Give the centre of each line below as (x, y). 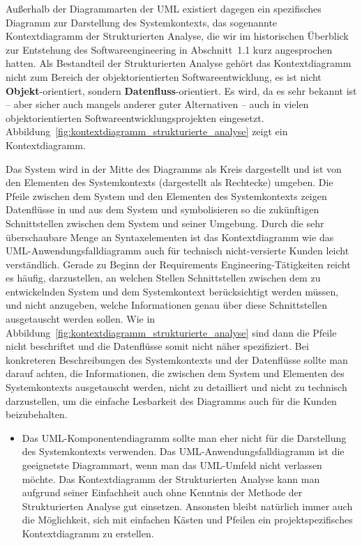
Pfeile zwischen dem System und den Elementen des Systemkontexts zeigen (166, 195)
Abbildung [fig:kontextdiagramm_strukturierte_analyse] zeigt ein (147, 131)
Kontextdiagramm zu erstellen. (88, 533)
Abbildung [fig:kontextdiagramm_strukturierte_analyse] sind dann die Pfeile (171, 332)
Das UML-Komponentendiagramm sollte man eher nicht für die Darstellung (184, 437)
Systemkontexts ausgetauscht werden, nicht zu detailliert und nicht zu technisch (176, 387)
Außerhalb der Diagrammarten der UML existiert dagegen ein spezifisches (164, 8)
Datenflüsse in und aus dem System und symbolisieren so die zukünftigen (163, 209)
